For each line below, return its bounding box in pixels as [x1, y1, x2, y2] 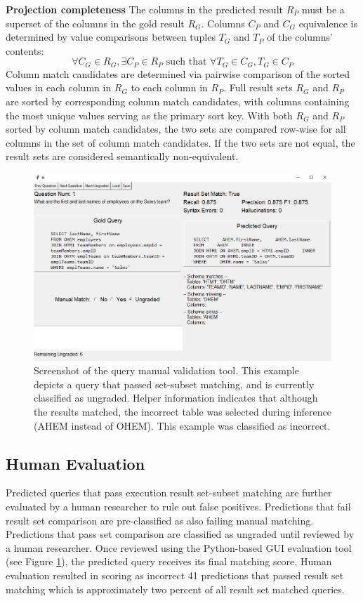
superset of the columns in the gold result [6, 15, 185, 30]
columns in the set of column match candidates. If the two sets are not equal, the [6, 135, 355, 150]
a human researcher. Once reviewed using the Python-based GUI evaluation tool [6, 540, 352, 555]
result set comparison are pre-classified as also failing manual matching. [6, 513, 314, 527]
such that [166, 57, 207, 67]
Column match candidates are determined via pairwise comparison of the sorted [6, 66, 350, 81]
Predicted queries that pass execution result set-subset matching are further [6, 485, 332, 500]
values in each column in [6, 80, 112, 95]
